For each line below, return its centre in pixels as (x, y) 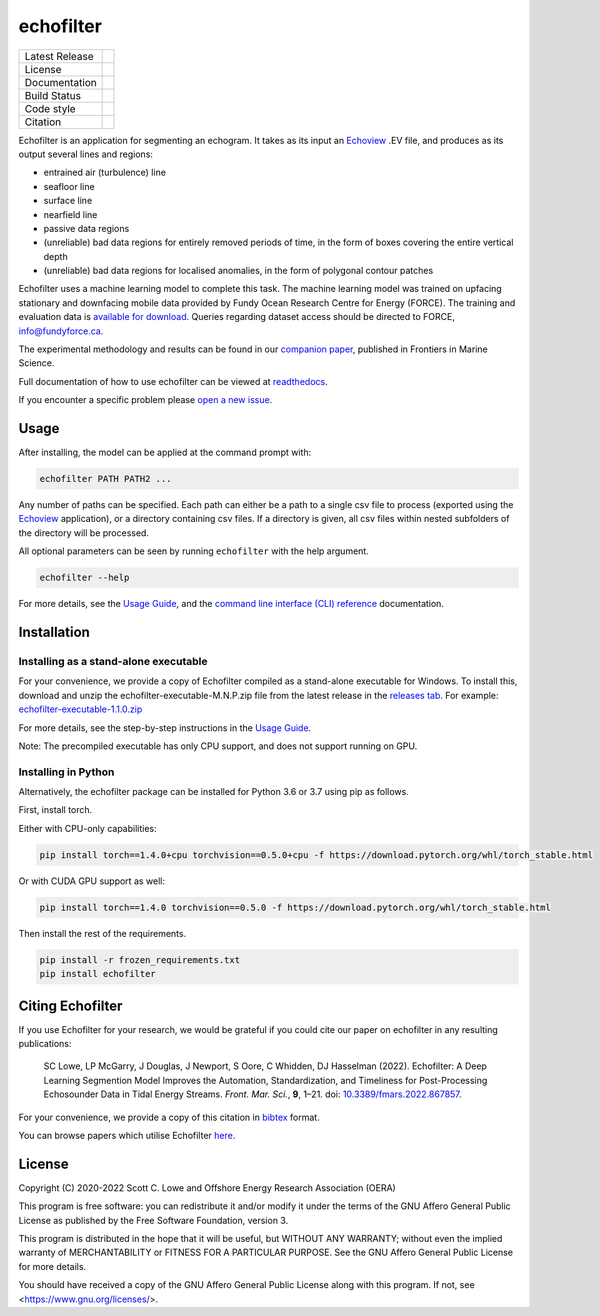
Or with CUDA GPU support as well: (91, 881)
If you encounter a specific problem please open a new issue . (145, 400)
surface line (68, 201)
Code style (50, 108)
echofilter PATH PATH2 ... (105, 479)
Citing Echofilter (70, 1005)
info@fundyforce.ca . (61, 331)
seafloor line (69, 186)
